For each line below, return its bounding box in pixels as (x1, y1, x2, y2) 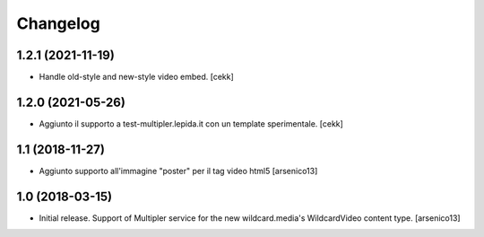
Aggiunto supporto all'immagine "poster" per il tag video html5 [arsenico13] (39, 165, 318, 176)
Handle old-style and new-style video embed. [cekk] (39, 72, 235, 83)
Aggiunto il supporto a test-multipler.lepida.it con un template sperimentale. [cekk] (39, 118, 344, 129)
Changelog (16, 13, 100, 33)
